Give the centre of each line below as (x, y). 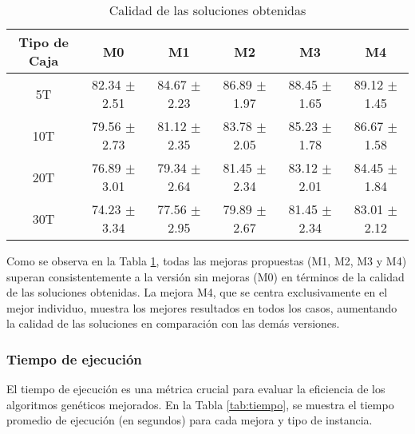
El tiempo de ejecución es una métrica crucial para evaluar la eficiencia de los (196, 389)
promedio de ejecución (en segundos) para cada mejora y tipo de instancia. (190, 420)
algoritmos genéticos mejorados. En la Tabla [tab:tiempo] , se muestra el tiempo (200, 404)
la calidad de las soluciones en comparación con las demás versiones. (173, 323)
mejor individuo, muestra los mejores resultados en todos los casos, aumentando (202, 307)
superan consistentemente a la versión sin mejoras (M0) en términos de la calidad (206, 276)
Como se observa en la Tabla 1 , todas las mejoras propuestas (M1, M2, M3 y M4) (207, 261)
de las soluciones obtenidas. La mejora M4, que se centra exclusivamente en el (197, 292)
